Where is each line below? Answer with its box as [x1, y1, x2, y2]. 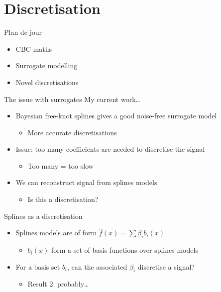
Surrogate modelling [15, 60, 78, 71]
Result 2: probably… [27, 279, 89, 289]
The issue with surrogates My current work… [4, 94, 140, 104]
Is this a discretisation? [27, 194, 99, 204]
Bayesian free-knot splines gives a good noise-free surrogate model [15, 110, 217, 121]
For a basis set [15, 261, 60, 272]
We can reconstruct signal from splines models [15, 177, 157, 188]
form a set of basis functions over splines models [51, 245, 198, 255]
